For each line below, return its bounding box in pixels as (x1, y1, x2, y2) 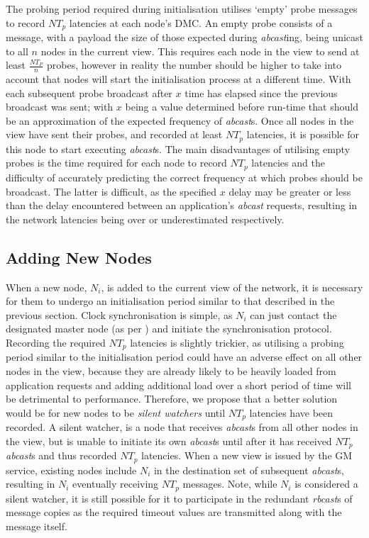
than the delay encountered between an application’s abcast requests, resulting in (6, 198, 358, 213)
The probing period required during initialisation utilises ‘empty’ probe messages (6, 1, 358, 16)
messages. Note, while (182, 476, 277, 491)
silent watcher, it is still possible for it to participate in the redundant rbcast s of (6, 491, 353, 505)
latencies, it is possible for (246, 127, 359, 142)
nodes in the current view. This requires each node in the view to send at (40, 43, 360, 58)
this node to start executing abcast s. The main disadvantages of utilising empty (6, 141, 351, 156)
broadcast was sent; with (6, 99, 114, 114)
